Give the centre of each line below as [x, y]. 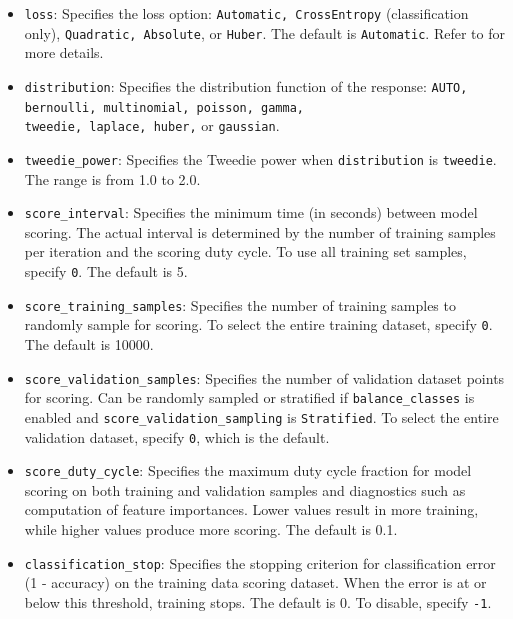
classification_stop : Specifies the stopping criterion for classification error [260, 562]
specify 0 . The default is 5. [106, 270]
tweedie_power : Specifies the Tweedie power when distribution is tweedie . [260, 158]
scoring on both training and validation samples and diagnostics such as [245, 489]
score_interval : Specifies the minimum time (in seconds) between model [251, 212]
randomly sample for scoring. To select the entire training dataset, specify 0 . [258, 324]
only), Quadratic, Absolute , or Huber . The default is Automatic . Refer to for [264, 32]
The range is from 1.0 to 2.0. [112, 178]
